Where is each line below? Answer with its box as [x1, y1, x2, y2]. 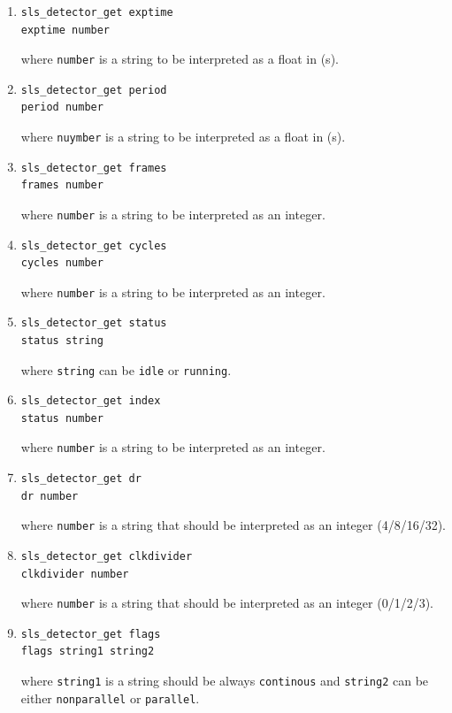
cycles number [20, 257, 103, 270]
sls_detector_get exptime [20, 6, 173, 19]
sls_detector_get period [20, 83, 167, 96]
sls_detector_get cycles [20, 239, 167, 252]
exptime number [20, 23, 111, 36]
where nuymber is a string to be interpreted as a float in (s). [20, 127, 346, 146]
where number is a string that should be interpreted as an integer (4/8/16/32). [20, 516, 446, 534]
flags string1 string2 [20, 645, 155, 658]
